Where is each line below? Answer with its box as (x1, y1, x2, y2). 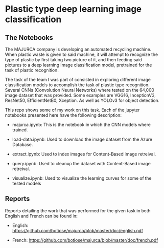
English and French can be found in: (5, 213, 78, 219)
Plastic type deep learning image (5, 3, 142, 15)
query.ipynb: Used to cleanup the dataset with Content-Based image (12, 161, 151, 166)
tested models (12, 180, 42, 186)
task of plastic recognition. (5, 67, 59, 73)
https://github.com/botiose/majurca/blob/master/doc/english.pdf (12, 227, 143, 233)
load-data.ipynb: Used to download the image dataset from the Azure (12, 136, 153, 142)
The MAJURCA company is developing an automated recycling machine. (5, 47, 152, 52)
